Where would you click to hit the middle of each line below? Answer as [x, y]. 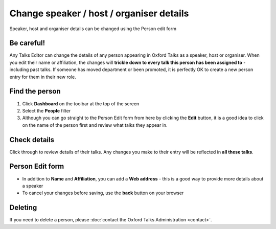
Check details [32, 140]
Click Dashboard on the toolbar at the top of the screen [81, 104]
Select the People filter [47, 110]
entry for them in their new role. [43, 77]
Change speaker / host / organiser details [99, 13]
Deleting [23, 208]
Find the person [35, 91]
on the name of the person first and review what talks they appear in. [95, 125]
